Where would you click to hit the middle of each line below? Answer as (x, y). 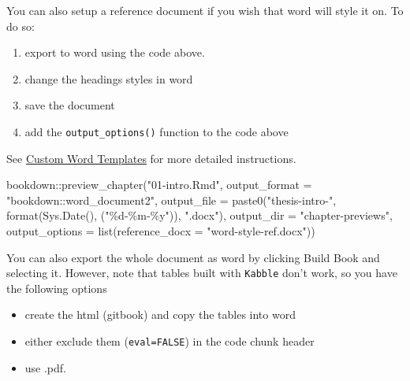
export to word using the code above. (115, 52)
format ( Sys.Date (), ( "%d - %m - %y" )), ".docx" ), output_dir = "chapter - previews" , (199, 215)
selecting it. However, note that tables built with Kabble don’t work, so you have (202, 273)
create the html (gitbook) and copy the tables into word (160, 314)
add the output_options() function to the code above (157, 131)
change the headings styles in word (109, 78)
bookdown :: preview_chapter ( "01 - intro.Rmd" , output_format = (159, 185)
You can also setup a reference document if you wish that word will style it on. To (205, 10)
